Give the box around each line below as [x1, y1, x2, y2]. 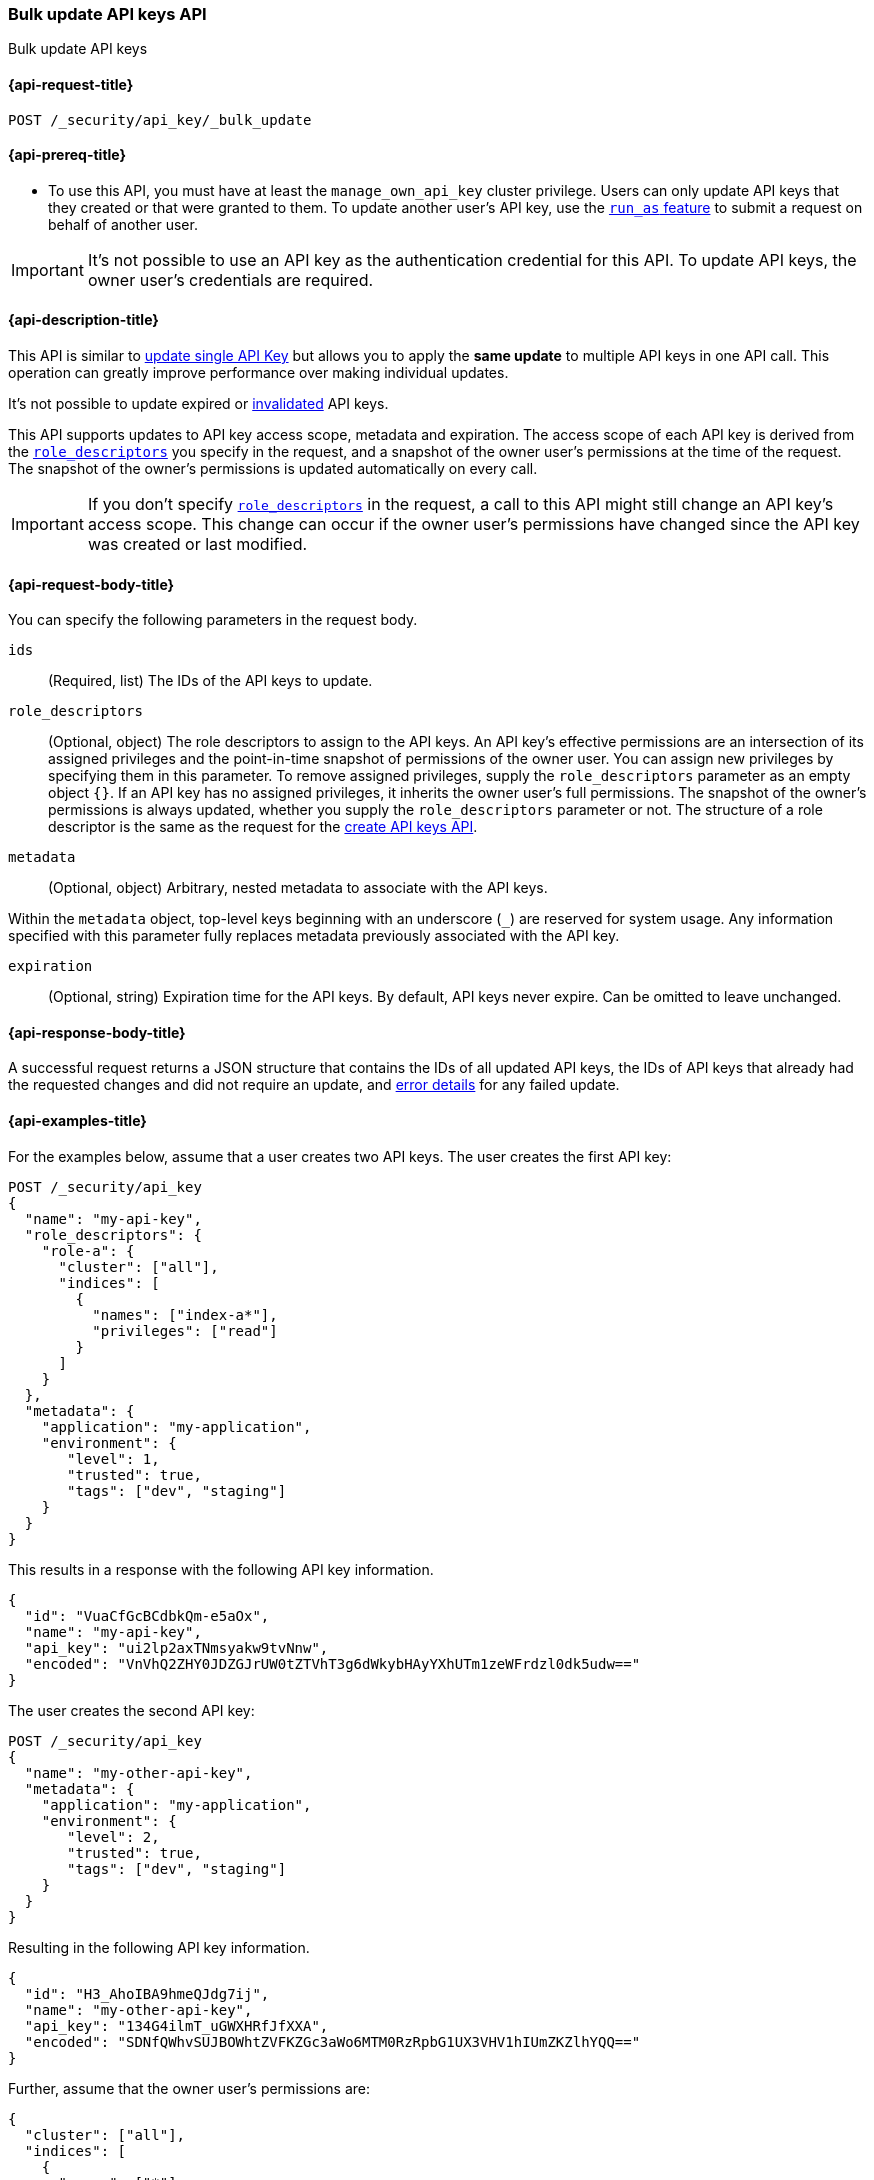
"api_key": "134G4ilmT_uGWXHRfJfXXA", [24, 2017, 329, 2034]
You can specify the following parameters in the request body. [8, 611, 418, 629]
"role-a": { [41, 1242, 135, 1259]
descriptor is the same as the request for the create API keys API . [48, 818, 478, 836]
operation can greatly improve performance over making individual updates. [8, 364, 509, 382]
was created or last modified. [87, 534, 308, 555]
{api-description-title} [8, 311, 159, 329]
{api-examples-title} [8, 1112, 147, 1130]
